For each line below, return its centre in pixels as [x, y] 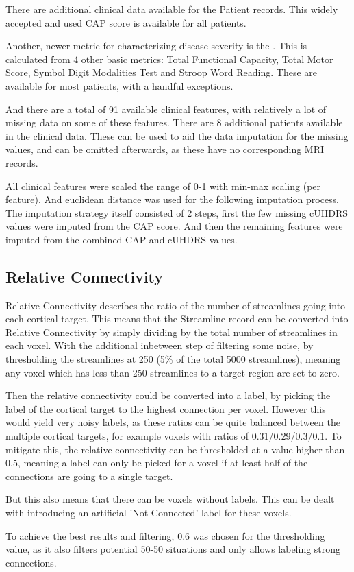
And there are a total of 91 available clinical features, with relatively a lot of [166, 109]
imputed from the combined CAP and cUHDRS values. [122, 239]
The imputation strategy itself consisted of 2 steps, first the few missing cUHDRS [177, 212]
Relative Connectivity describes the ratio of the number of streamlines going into [176, 305]
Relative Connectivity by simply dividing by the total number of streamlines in [172, 332]
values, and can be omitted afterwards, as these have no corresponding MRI [165, 149]
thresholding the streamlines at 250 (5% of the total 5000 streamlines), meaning [173, 359]
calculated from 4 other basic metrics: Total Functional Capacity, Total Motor [169, 59]
